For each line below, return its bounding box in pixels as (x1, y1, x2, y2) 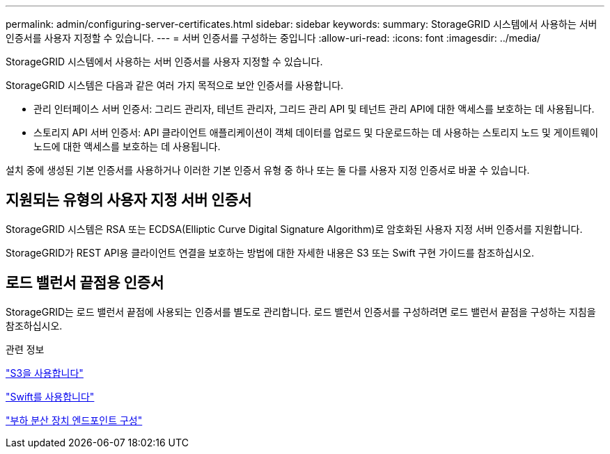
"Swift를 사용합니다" (6, 390, 95, 403)
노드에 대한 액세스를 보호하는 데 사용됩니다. (33, 140, 221, 152)
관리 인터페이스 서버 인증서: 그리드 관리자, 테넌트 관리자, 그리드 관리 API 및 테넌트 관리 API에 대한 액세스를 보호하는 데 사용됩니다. (33, 103, 595, 115)
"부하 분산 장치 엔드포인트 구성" (6, 414, 143, 426)
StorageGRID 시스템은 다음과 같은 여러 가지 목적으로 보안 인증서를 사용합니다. (6, 79, 344, 91)
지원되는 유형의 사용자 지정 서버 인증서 (6, 191, 252, 209)
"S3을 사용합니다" (6, 366, 84, 379)
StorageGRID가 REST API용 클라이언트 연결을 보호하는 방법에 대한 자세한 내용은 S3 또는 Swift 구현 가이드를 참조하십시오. (6, 246, 534, 259)
